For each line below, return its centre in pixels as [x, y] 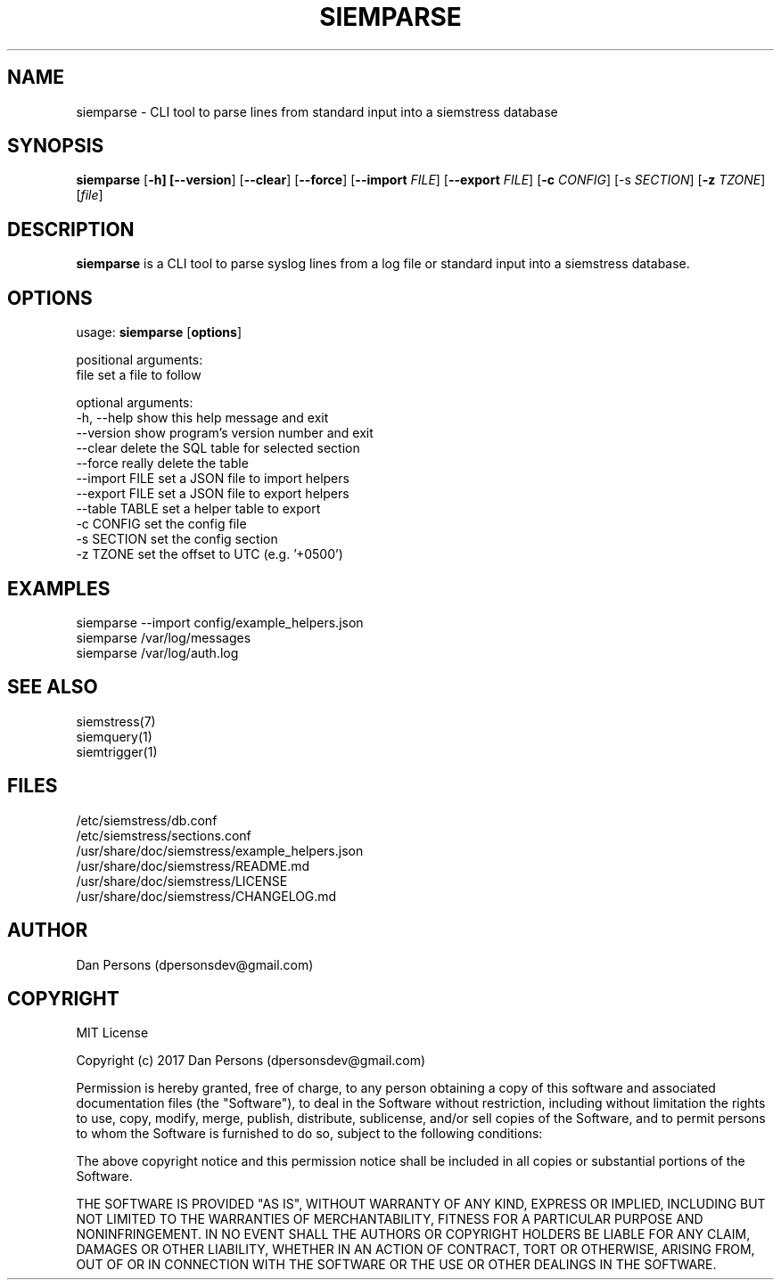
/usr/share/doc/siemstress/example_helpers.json [220, 850]
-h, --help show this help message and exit [202, 418]
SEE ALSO [53, 687]
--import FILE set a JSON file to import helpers [213, 479]
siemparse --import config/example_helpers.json [220, 622]
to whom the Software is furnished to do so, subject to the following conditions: [309, 1134]
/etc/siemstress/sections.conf [164, 835]
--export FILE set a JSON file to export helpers [213, 494]
